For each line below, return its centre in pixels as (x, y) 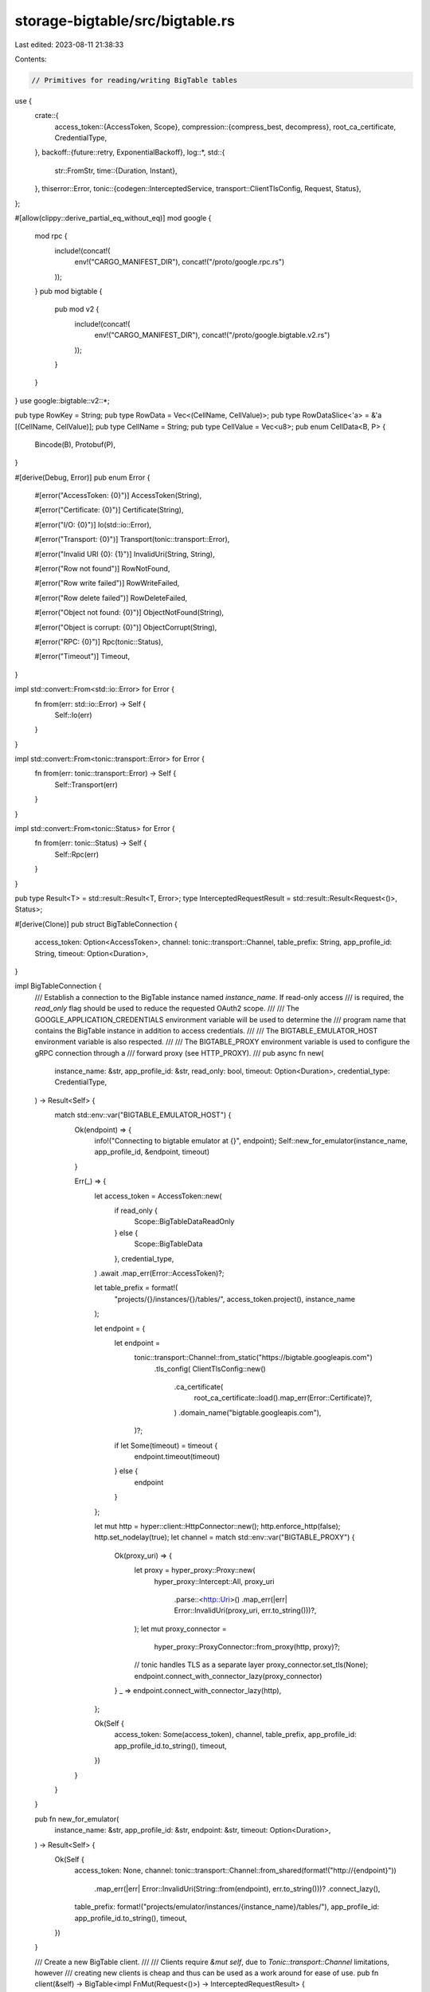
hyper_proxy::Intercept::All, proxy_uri (214, 1581)
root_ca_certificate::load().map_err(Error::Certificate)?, (283, 1398)
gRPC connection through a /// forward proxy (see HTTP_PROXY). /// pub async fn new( (179, 1053)
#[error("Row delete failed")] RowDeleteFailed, (111, 598)
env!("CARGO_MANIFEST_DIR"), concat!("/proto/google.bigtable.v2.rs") (212, 335)
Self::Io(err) (73, 715)
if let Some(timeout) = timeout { (166, 1445)
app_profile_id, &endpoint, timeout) (152, 1152)
